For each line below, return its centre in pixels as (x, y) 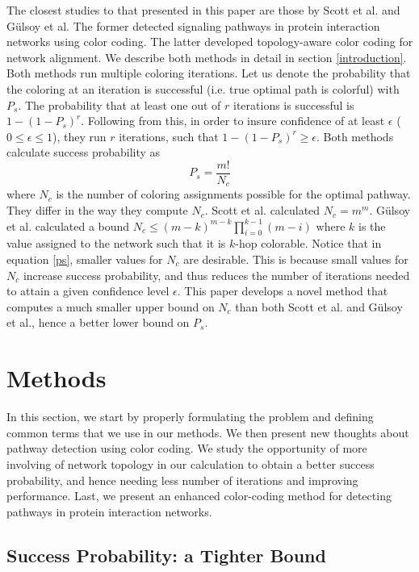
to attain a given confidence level (88, 291)
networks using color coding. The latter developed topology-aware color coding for (210, 42)
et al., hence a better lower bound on (98, 322)
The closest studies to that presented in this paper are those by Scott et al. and (203, 10)
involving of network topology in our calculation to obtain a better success (191, 463)
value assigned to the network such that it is (116, 243)
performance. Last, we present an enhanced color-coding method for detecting (199, 496)
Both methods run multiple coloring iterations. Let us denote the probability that (209, 73)
